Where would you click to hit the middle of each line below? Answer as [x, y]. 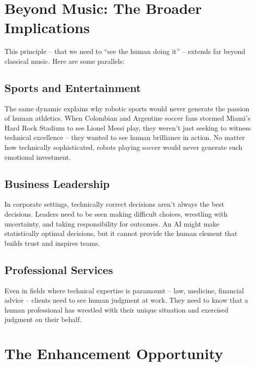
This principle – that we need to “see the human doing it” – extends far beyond [125, 51]
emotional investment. [38, 157]
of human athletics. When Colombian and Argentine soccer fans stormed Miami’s [127, 118]
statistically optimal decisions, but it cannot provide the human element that [121, 233]
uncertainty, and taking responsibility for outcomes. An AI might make [112, 223]
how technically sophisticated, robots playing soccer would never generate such [124, 147]
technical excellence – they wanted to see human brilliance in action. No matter [125, 137]
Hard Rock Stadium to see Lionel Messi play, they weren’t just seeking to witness [128, 127]
